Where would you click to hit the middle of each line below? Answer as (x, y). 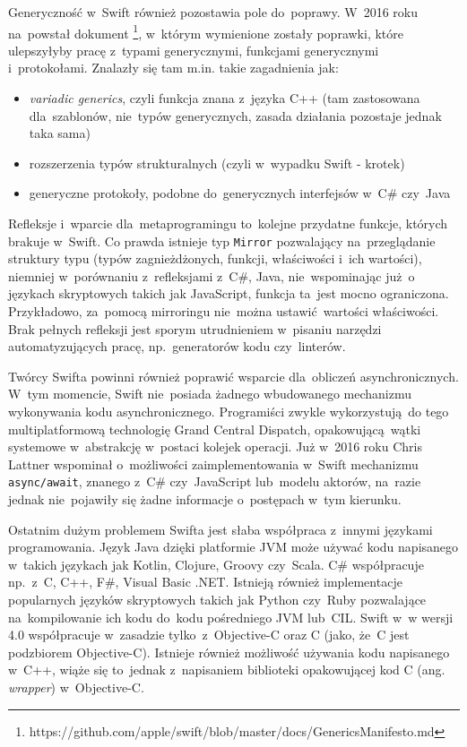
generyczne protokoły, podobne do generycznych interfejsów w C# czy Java (240, 193)
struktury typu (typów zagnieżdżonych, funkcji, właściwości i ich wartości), (215, 258)
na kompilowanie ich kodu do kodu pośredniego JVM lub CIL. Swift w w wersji (231, 617)
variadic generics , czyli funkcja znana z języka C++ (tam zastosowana (225, 98)
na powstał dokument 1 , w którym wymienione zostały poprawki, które (206, 31)
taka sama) (60, 133)
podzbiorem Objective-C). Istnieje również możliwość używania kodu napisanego (229, 652)
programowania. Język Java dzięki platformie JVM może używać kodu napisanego (233, 547)
